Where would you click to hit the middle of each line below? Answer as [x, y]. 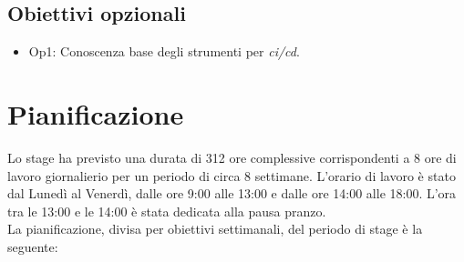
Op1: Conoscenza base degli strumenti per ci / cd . [164, 51]
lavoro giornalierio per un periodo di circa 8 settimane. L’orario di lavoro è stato [232, 175]
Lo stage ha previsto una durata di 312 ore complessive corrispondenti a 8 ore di [232, 157]
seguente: [33, 246]
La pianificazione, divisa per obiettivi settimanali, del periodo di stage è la [215, 229]
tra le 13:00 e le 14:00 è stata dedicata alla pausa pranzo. [167, 211]
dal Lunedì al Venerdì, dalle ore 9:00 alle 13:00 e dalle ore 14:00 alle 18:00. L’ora [232, 193]
